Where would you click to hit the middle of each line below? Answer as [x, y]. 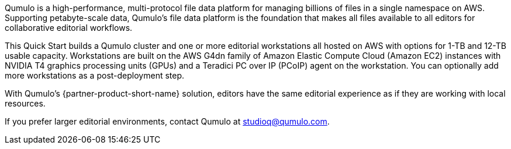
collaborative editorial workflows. [69, 28]
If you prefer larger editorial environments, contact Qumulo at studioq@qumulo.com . [167, 121]
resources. [25, 103]
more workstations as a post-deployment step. [95, 75]
